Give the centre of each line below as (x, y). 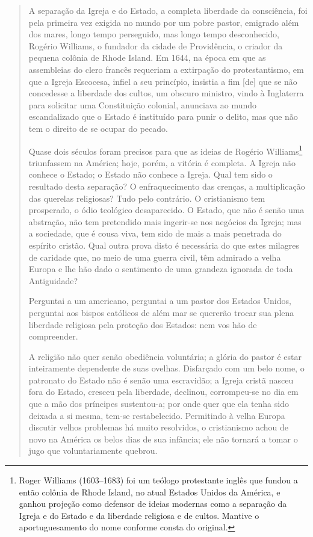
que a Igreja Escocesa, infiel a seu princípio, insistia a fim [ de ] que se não (163, 81)
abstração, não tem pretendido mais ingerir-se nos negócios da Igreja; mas (165, 221)
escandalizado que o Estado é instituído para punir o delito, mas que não (163, 116)
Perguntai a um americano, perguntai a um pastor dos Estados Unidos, (160, 301)
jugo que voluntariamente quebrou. (93, 451)
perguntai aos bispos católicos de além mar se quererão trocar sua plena (161, 312)
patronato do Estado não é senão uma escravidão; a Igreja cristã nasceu (161, 380)
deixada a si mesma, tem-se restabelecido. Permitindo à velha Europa (157, 415)
